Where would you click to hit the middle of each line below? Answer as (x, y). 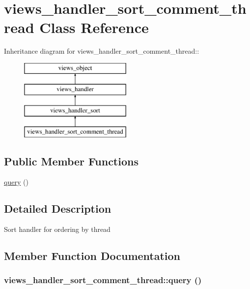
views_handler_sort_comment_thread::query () (103, 279)
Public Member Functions (71, 161)
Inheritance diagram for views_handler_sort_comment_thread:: (102, 51)
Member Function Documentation (92, 255)
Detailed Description (58, 208)
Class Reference (94, 27)
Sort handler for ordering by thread (57, 229)
